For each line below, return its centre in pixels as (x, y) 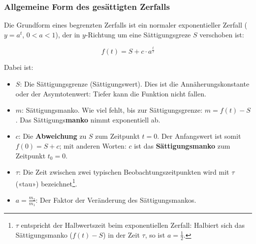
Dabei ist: (19, 67)
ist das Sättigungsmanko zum (182, 145)
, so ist (155, 234)
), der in (68, 34)
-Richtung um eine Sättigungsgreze (138, 34)
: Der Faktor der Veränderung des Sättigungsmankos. (116, 199)
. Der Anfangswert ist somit (199, 136)
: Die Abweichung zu (52, 136)
